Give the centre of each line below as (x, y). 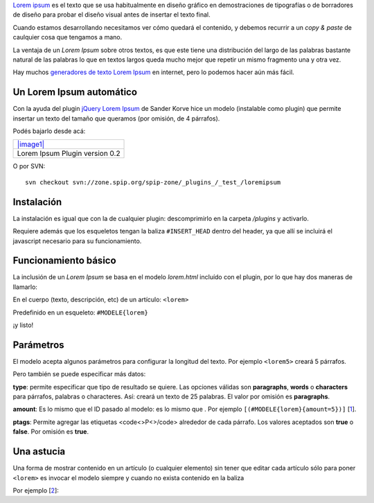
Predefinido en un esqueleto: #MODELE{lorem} (80, 312)
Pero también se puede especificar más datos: (79, 374)
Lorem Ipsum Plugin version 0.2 (69, 154)
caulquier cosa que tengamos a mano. (68, 37)
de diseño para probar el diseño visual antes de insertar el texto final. (112, 15)
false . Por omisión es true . (51, 432)
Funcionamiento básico (65, 261)
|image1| (31, 144)
